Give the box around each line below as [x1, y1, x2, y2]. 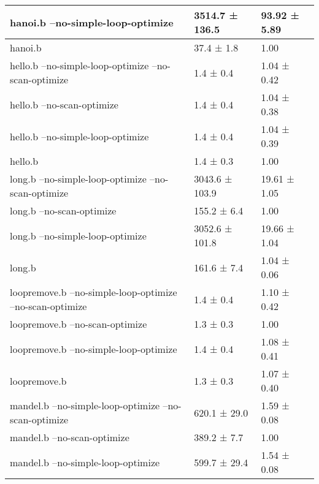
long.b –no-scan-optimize [10, 203, 117, 217]
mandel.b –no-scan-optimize [10, 430, 129, 444]
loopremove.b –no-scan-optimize [10, 317, 147, 331]
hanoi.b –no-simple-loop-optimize [10, 15, 174, 29]
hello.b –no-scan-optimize [10, 97, 118, 112]
